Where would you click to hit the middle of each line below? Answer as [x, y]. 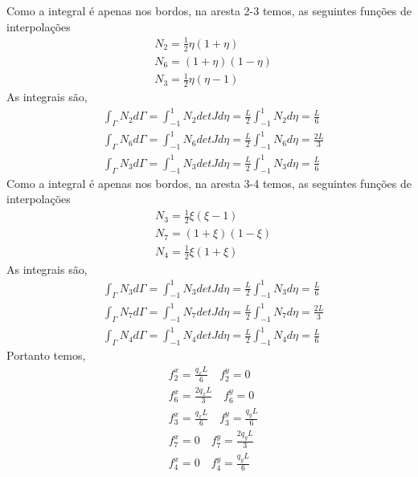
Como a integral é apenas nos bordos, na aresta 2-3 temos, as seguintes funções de [209, 10]
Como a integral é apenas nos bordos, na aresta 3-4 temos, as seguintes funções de [209, 183]
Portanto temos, [46, 355]
